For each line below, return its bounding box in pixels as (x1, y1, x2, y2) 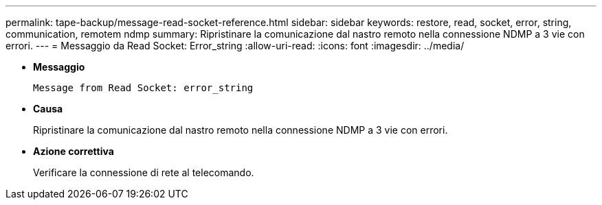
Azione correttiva (33, 145, 114, 157)
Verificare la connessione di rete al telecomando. (33, 167, 254, 178)
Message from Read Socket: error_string (33, 82, 254, 93)
